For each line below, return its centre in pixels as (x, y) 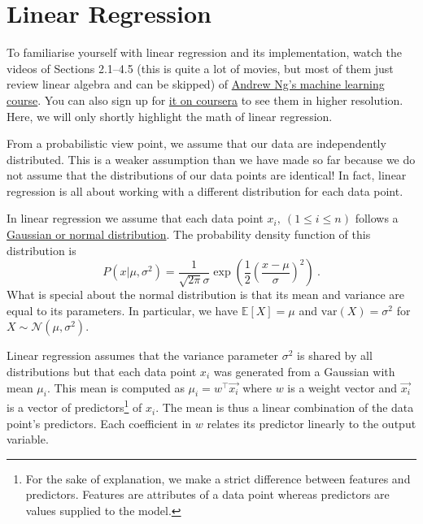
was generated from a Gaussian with (304, 372)
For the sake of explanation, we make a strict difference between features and (218, 478)
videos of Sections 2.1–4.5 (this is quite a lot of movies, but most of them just (200, 68)
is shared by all (335, 355)
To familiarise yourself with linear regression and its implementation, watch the (204, 52)
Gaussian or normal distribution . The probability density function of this (189, 234)
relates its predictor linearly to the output (312, 423)
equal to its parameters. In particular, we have (122, 310)
